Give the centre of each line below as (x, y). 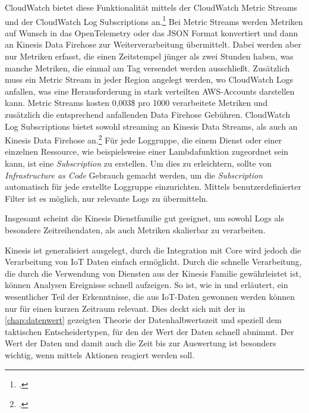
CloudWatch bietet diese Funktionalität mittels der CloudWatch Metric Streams (151, 7)
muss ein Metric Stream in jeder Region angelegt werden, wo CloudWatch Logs (149, 79)
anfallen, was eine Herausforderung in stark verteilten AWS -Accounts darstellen (150, 91)
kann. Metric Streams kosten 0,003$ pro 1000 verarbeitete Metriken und (136, 103)
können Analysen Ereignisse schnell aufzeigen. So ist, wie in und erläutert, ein (146, 285)
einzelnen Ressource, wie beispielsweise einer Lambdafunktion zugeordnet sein (146, 151)
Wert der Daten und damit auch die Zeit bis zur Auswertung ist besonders (141, 343)
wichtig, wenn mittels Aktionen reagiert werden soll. (100, 354)
